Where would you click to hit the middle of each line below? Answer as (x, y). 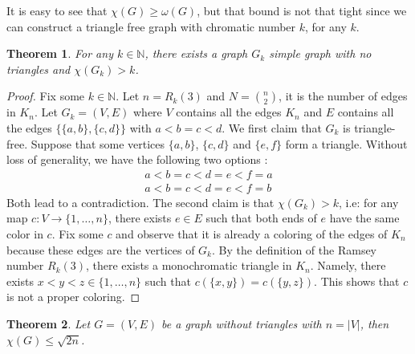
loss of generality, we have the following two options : (137, 159)
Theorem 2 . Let (49, 323)
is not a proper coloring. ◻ (73, 297)
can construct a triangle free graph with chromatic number (151, 26)
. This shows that (357, 281)
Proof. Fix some (46, 96)
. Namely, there (348, 265)
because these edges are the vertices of (101, 249)
